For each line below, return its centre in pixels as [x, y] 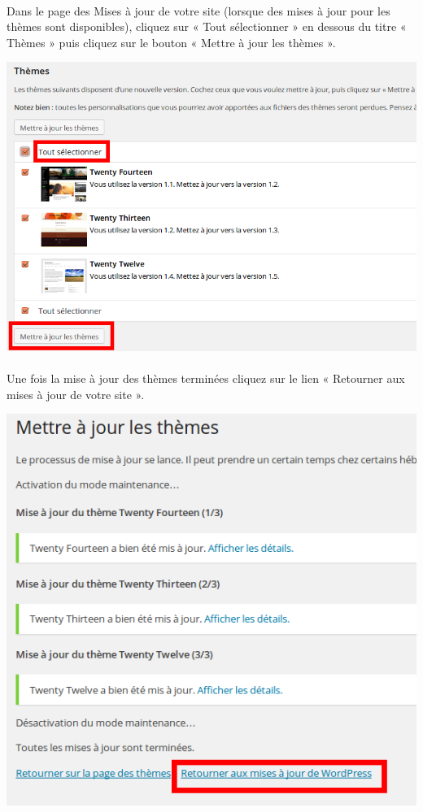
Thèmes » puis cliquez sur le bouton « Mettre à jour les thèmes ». [171, 42]
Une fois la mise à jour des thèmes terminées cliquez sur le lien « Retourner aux [206, 378]
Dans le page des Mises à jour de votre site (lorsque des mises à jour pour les [198, 10]
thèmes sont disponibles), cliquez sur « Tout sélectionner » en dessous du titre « [207, 26]
